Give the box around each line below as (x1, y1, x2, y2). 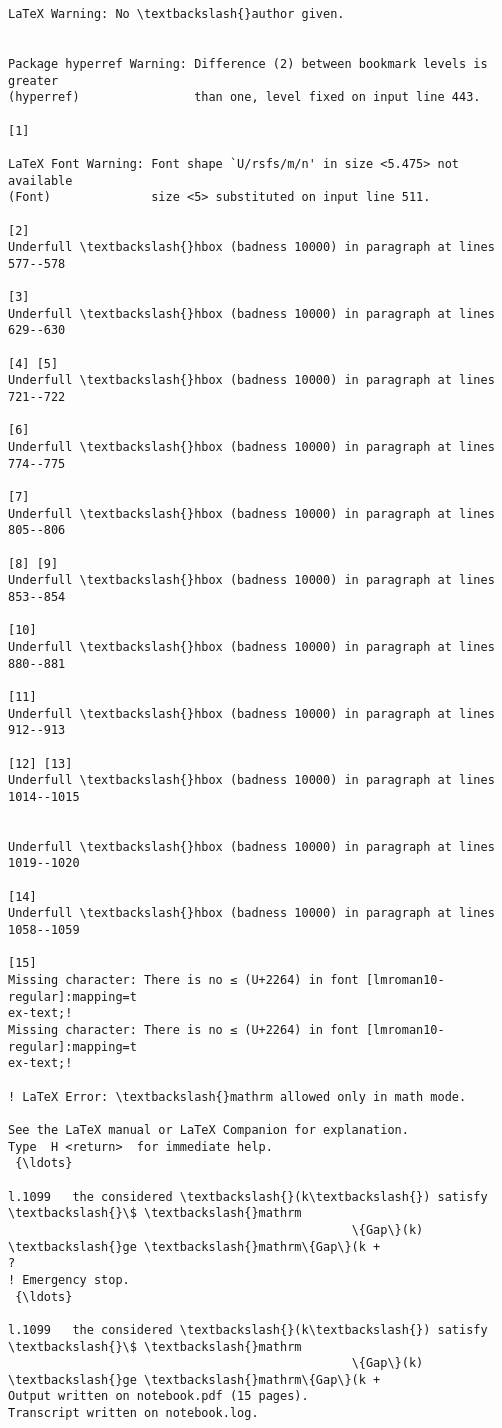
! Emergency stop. (8, 1272, 130, 1287)
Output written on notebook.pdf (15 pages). (8, 1389, 309, 1404)
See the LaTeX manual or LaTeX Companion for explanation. (8, 1122, 409, 1137)
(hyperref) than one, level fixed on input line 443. (8, 90, 481, 105)
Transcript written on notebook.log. (8, 1406, 259, 1421)
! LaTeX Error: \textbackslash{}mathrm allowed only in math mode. (8, 1089, 467, 1104)
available (8, 173, 73, 188)
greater (8, 73, 59, 88)
